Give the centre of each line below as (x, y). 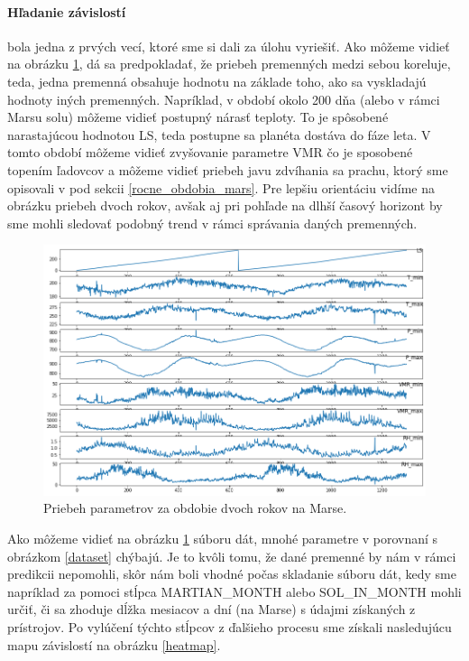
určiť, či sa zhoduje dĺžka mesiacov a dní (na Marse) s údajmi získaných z (212, 609)
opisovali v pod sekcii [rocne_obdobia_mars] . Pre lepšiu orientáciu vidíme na (221, 187)
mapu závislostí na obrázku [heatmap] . (114, 644)
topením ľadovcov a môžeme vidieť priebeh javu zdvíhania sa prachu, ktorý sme (228, 169)
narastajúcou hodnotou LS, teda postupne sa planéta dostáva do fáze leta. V (219, 134)
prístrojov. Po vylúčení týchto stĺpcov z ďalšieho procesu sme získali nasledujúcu (230, 627)
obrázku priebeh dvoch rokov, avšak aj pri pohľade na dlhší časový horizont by (225, 205)
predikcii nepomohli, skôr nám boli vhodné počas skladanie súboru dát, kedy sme (232, 574)
